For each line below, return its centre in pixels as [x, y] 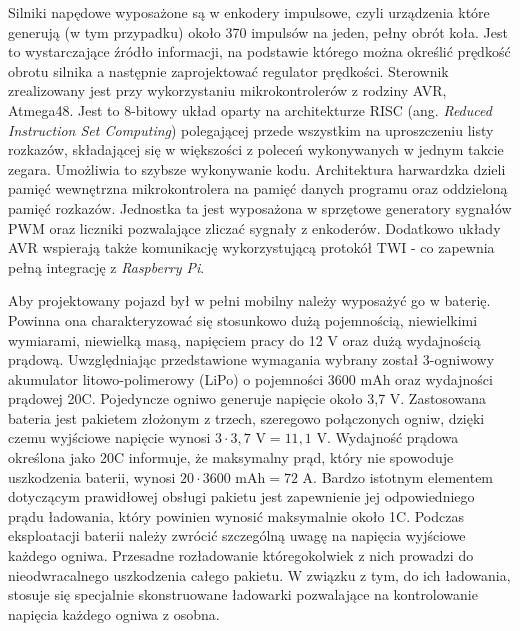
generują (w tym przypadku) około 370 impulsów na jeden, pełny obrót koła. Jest [258, 31]
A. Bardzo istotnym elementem [398, 476]
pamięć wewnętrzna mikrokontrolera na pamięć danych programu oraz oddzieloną [258, 188]
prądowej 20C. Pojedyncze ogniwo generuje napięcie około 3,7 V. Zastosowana [247, 398]
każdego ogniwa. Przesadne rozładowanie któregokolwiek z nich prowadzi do [241, 555]
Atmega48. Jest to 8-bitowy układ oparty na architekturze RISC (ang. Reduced [250, 109]
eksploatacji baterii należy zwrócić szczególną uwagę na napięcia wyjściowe [237, 535]
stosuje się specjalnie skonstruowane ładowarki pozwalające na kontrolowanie [243, 594]
